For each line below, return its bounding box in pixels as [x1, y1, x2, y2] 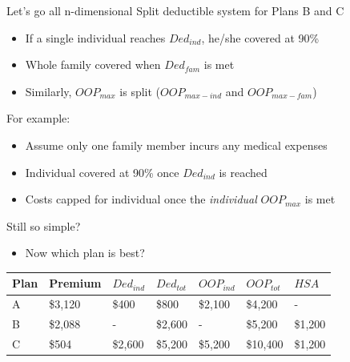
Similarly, [25, 82, 72, 99]
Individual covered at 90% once [25, 163, 179, 180]
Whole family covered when [25, 56, 161, 73]
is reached [219, 163, 268, 180]
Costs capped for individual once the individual [25, 191, 257, 207]
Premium [49, 275, 102, 292]
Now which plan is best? [25, 244, 145, 261]
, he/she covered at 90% [201, 29, 320, 46]
